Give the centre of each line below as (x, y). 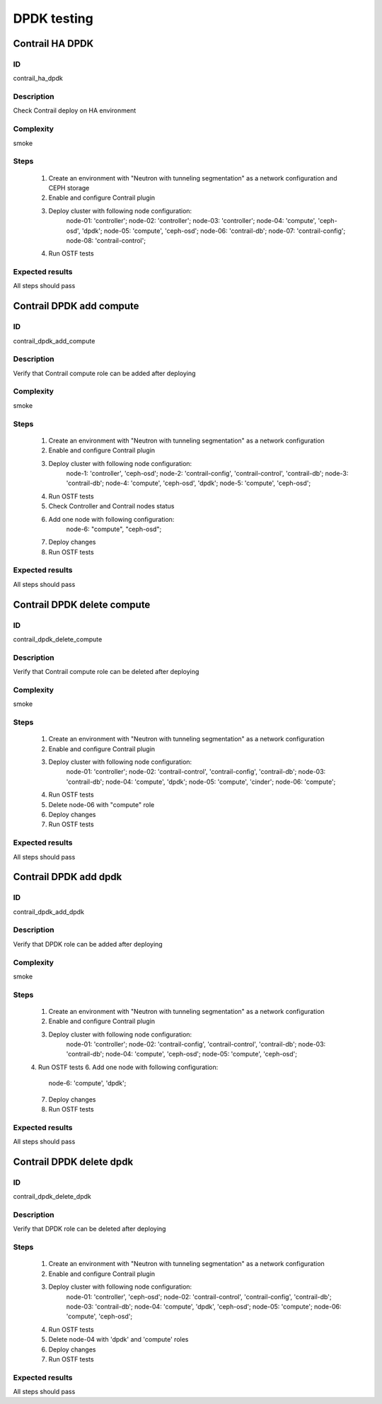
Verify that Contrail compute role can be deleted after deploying (106, 672)
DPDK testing (53, 18)
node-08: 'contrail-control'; (106, 240)
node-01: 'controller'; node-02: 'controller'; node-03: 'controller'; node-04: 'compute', (191, 221)
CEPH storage (69, 188)
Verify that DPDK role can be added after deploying (88, 944)
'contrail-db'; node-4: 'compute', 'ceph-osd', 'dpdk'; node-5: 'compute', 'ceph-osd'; (189, 483)
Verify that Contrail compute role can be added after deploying (104, 373)
